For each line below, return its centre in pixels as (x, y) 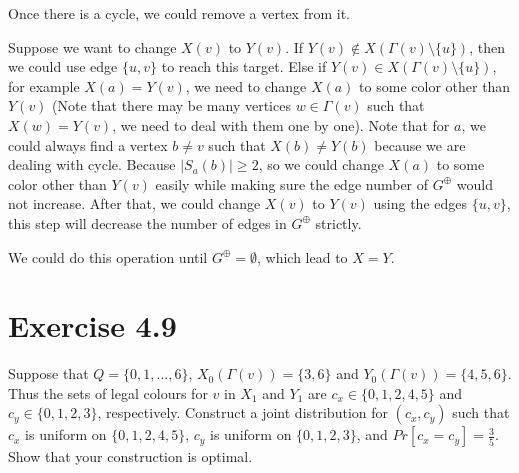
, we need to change (246, 85)
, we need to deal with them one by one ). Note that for (281, 124)
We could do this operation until (108, 256)
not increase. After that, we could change (134, 203)
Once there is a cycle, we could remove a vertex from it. (179, 13)
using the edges (420, 203)
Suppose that (48, 373)
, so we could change (321, 164)
